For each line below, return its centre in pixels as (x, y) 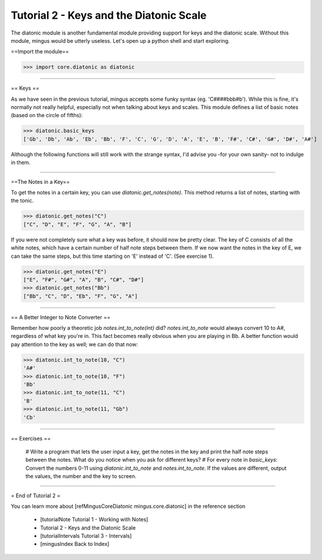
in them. (21, 163)
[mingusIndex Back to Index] (75, 544)
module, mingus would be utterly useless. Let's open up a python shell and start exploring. (120, 40)
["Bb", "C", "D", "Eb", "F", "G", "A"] (80, 296)
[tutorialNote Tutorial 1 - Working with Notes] (94, 520)
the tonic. (22, 201)
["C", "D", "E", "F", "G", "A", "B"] (77, 224)
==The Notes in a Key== (40, 182)
